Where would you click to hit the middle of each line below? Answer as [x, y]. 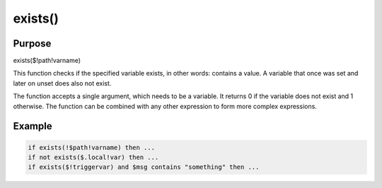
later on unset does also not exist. [62, 83]
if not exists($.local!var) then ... [93, 158]
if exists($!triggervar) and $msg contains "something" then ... [144, 167]
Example [33, 126]
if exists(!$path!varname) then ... [92, 147]
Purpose [32, 43]
